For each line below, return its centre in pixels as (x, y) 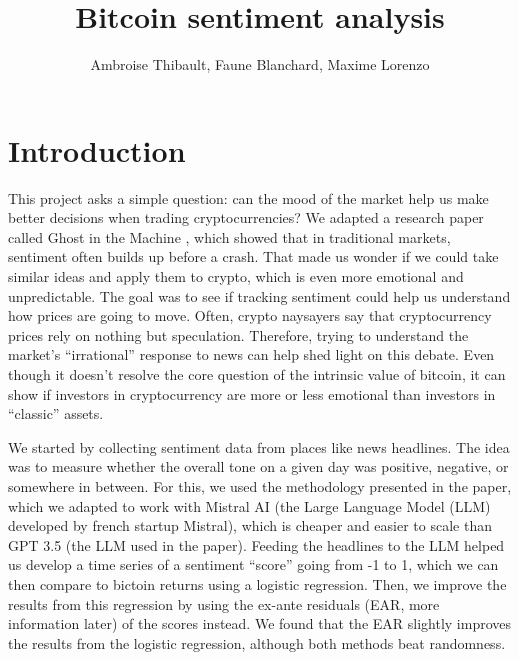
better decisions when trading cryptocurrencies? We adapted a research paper (246, 217)
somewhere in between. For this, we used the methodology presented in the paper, (260, 485)
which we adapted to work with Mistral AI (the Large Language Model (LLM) (249, 505)
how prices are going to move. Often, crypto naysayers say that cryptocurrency (250, 315)
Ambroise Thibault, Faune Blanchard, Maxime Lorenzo (260, 64)
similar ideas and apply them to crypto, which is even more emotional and (236, 276)
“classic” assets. (56, 413)
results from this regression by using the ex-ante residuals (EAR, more (224, 603)
